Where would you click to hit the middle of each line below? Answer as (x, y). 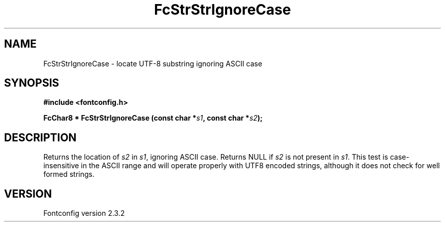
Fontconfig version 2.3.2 (84, 213)
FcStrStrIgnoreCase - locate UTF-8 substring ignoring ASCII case (153, 63)
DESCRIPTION (40, 137)
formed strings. (69, 174)
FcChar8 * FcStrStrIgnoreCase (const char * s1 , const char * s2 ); (153, 118)
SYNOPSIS (32, 83)
